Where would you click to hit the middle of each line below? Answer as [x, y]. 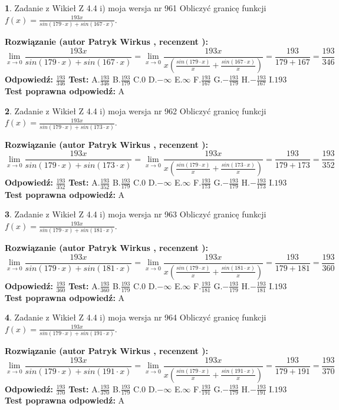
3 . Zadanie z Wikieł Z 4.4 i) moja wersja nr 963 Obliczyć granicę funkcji [136, 214]
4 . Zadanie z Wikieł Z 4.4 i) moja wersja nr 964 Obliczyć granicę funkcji [136, 317]
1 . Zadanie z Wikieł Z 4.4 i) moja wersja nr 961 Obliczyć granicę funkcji [136, 8]
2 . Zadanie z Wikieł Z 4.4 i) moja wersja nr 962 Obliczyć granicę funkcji [136, 110]
